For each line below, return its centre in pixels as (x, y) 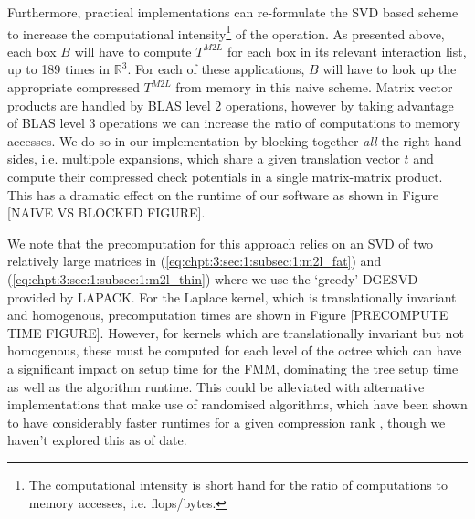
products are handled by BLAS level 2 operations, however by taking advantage (231, 105)
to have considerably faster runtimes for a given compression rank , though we (227, 422)
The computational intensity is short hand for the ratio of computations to (238, 484)
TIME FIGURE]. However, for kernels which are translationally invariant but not (236, 332)
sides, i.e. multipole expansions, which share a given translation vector (204, 159)
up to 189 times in (59, 69)
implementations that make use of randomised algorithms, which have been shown (237, 404)
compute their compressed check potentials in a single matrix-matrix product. (225, 176)
